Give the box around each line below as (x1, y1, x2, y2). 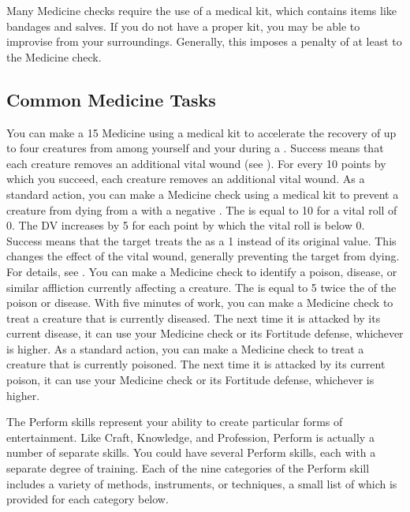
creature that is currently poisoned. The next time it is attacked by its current (6, 356, 386, 372)
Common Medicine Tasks (6, 87, 216, 111)
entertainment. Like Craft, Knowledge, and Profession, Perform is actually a (6, 428, 375, 445)
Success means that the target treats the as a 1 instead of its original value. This (6, 232, 397, 249)
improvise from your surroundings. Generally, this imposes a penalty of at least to (6, 33, 402, 50)
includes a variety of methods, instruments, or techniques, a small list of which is (6, 475, 397, 491)
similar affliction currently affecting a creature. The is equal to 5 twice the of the (6, 278, 397, 295)
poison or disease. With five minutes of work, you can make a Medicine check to (6, 294, 393, 311)
